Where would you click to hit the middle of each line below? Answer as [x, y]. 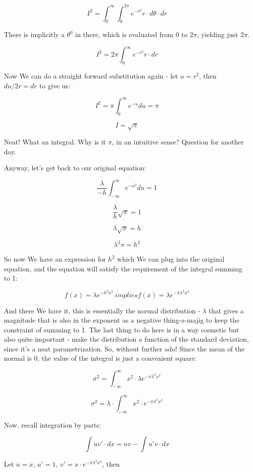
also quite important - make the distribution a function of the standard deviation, [126, 339]
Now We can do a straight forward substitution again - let [91, 76]
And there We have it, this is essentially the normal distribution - [102, 310]
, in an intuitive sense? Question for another [178, 142]
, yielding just [218, 34]
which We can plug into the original [171, 259]
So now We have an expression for [55, 259]
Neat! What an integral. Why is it [55, 142]
